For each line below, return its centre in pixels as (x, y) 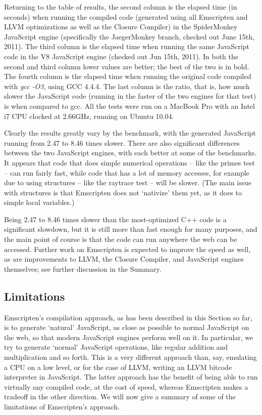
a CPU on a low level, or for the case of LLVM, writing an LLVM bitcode (118, 367)
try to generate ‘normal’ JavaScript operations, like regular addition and (116, 347)
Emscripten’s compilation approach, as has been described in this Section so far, (128, 317)
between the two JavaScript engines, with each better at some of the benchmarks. (130, 153)
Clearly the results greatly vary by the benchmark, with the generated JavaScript (130, 133)
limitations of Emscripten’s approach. (62, 406)
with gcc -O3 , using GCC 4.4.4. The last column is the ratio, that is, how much (127, 86)
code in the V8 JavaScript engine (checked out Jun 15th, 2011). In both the (121, 56)
